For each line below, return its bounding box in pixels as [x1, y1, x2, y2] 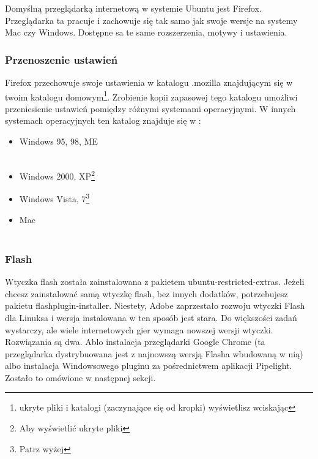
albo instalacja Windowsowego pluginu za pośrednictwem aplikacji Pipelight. [5, 359, 292, 372]
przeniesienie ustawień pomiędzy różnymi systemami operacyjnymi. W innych [5, 102, 296, 115]
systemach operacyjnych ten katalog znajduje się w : [5, 114, 201, 127]
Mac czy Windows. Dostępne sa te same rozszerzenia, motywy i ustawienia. [5, 26, 287, 39]
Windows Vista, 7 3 [19, 191, 90, 205]
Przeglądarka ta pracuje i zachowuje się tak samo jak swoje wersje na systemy [5, 13, 298, 26]
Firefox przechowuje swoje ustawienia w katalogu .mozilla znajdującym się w [5, 76, 293, 88]
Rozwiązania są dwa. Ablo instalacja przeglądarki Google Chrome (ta [5, 335, 265, 348]
